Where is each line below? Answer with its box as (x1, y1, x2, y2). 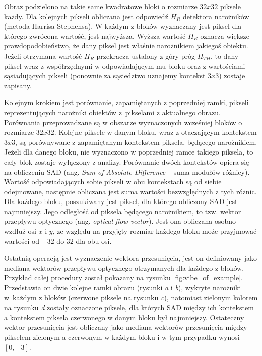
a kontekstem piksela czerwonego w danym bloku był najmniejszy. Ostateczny (4, 312, 244, 322)
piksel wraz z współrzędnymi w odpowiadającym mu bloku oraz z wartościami (4, 60, 245, 71)
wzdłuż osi (4, 226, 36, 236)
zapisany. (4, 80, 32, 90)
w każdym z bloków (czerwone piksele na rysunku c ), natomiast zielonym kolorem (4, 292, 258, 302)
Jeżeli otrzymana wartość (4, 50, 82, 61)
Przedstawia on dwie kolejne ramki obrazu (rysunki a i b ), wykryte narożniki (4, 282, 241, 293)
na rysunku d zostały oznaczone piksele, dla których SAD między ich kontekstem (4, 302, 254, 313)
